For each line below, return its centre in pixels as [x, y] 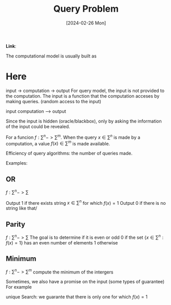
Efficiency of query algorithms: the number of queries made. [69, 154]
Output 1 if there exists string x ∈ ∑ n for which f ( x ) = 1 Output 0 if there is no [86, 202]
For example [19, 287]
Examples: [17, 163]
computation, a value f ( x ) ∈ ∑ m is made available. [58, 143]
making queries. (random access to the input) [53, 101]
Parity [16, 224]
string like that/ [22, 208]
